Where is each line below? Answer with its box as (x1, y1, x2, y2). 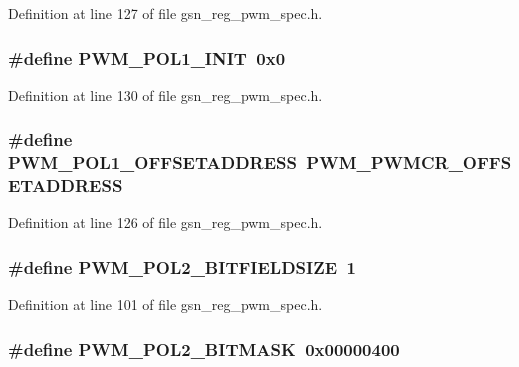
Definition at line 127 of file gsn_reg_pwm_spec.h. (8, 3, 323, 23)
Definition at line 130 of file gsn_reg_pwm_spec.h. (8, 84, 323, 105)
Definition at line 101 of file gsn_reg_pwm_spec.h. (8, 294, 323, 315)
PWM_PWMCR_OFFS (306, 150, 512, 175)
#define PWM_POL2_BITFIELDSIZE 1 (8, 254, 356, 279)
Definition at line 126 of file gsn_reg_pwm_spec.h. (8, 212, 323, 233)
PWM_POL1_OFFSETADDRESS (8, 150, 297, 175)
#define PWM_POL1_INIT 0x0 (8, 45, 286, 70)
